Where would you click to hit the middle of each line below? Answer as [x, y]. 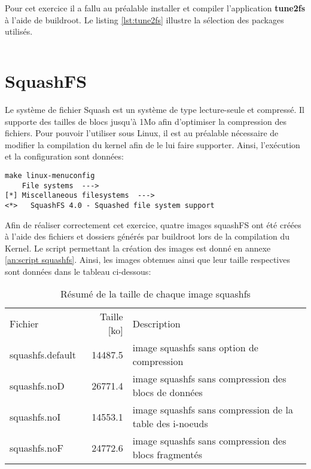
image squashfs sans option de [195, 348]
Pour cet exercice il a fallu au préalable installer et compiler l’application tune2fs [155, 8]
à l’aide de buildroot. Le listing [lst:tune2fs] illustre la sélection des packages [144, 19]
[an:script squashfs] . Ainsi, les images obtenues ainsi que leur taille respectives [147, 260]
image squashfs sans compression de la [213, 410]
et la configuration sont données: [64, 156]
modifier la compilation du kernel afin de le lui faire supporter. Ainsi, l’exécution [153, 144]
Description [156, 323]
